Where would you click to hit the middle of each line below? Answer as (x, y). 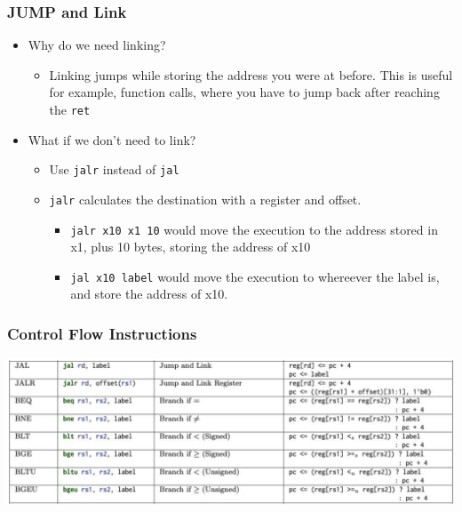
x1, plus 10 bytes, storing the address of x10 (191, 247)
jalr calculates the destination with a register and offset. (205, 199)
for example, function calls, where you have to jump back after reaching (244, 92)
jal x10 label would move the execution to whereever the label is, (255, 276)
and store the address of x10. (149, 294)
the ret (70, 109)
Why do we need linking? (97, 45)
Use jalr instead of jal (114, 169)
